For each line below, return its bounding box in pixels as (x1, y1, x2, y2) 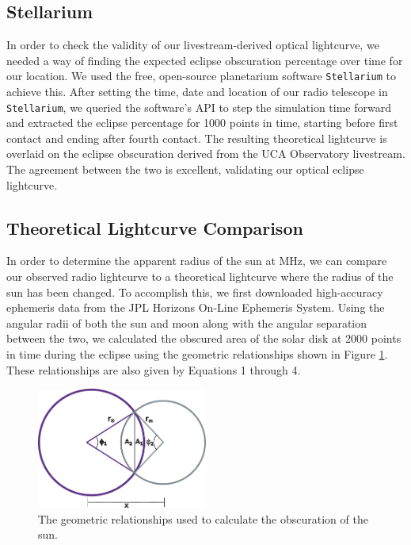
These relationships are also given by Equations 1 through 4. (6, 361, 301, 378)
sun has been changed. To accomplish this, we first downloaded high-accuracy (6, 283, 383, 300)
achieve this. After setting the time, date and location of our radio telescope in (6, 83, 388, 100)
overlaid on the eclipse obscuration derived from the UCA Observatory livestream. (6, 145, 405, 162)
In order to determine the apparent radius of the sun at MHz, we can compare (6, 252, 387, 269)
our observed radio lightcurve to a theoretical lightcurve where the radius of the (6, 268, 394, 285)
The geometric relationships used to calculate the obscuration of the (38, 510, 368, 527)
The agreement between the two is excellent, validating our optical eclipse (6, 161, 364, 178)
